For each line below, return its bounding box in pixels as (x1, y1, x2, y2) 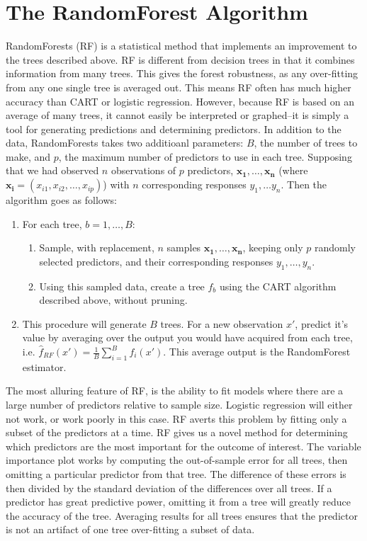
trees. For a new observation (160, 316, 283, 331)
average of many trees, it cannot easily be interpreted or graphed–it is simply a (6, 108, 349, 123)
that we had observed (6, 163, 99, 178)
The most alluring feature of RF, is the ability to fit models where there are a (6, 383, 344, 398)
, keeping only (242, 240, 303, 255)
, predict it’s (295, 316, 349, 331)
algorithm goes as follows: (6, 193, 117, 207)
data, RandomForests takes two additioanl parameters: (6, 135, 244, 150)
